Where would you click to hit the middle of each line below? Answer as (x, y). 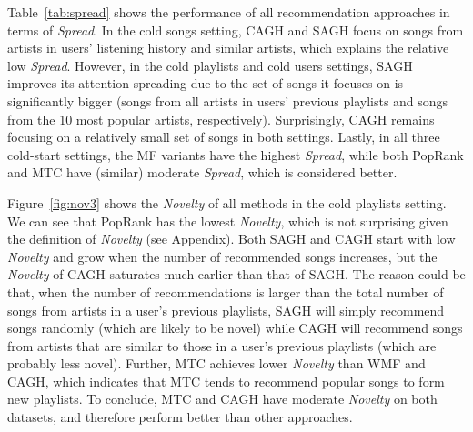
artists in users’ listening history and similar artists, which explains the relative (228, 48)
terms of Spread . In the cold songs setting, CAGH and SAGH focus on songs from (236, 30)
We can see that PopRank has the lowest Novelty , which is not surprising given (228, 221)
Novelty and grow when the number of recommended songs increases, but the (222, 256)
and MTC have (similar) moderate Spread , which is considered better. (202, 172)
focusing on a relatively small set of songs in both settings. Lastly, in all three (224, 137)
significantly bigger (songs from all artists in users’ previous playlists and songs (228, 100)
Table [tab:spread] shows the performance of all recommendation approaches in (229, 12)
